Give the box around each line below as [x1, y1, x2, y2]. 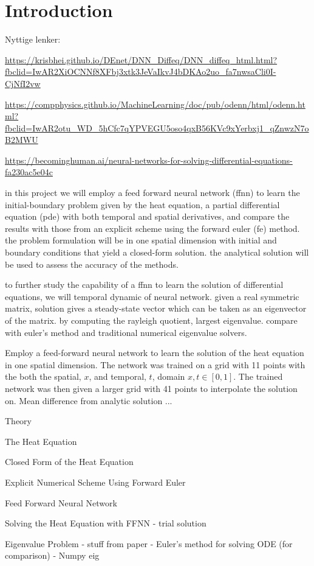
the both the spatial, [5, 370, 81, 383]
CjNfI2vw [5, 77, 41, 89]
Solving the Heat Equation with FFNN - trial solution [5, 517, 206, 529]
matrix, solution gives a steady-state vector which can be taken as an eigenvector [5, 302, 307, 315]
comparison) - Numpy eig [5, 549, 100, 562]
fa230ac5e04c [5, 166, 53, 178]
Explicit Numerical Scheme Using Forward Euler [5, 475, 186, 488]
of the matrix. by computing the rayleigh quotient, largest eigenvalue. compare [5, 314, 298, 326]
